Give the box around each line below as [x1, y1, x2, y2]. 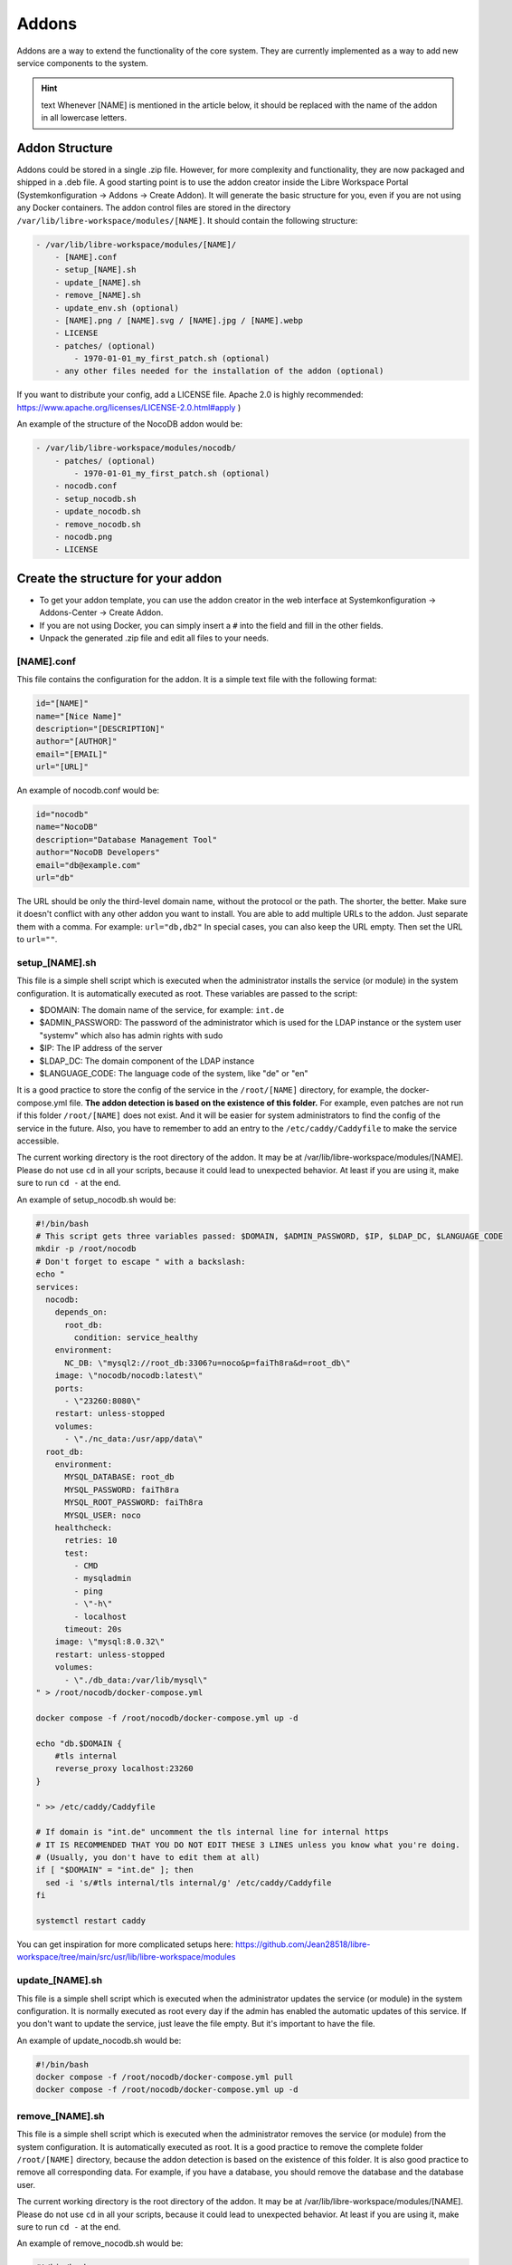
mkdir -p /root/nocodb [35, 1244, 137, 1254]
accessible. [16, 1135, 60, 1146]
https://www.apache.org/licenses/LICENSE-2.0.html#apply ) [16, 401, 242, 412]
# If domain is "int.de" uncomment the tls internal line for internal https [35, 1826, 389, 1837]
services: [35, 1282, 80, 1292]
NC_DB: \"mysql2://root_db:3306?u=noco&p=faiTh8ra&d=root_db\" [64, 1357, 351, 1368]
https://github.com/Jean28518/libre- [235, 1939, 371, 1950]
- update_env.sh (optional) [54, 303, 180, 313]
